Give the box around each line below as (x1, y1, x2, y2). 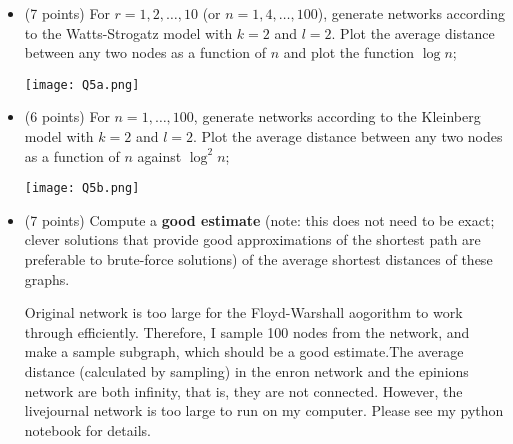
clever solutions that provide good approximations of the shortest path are (24, 229, 481, 250)
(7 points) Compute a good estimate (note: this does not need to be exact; (24, 209, 495, 230)
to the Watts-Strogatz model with (24, 22, 233, 43)
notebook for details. (24, 419, 151, 440)
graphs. (24, 268, 70, 289)
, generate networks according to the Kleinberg (193, 106, 481, 127)
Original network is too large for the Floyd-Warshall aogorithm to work (24, 302, 463, 323)
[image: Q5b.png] (24, 181, 140, 196)
